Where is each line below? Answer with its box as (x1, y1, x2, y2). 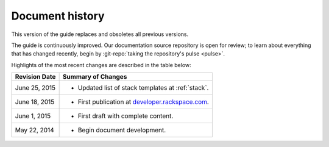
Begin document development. (77, 126, 166, 134)
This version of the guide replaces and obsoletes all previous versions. (11, 30, 189, 38)
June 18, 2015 (15, 98, 55, 106)
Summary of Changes (62, 73, 127, 81)
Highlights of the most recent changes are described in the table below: (11, 61, 191, 68)
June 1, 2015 (15, 112, 51, 120)
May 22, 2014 (15, 126, 54, 134)
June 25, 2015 (15, 84, 56, 92)
